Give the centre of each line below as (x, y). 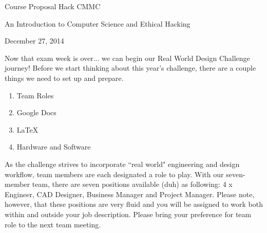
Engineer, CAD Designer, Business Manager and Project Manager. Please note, (130, 194)
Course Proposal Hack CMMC (53, 6)
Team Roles (35, 95)
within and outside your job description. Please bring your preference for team (128, 214)
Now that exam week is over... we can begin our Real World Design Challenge (127, 58)
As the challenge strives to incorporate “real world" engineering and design (122, 164)
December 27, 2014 (34, 41)
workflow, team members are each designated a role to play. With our (114, 174)
